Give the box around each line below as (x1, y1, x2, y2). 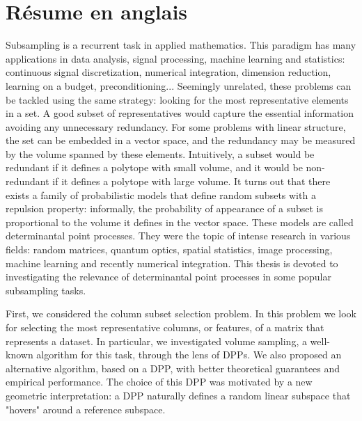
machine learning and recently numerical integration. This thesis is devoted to (6, 255, 338, 270)
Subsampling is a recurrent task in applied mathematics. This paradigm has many (6, 38, 356, 52)
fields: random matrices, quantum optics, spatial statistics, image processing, (6, 242, 333, 257)
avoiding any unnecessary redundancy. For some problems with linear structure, (6, 119, 346, 134)
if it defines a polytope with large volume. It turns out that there (52, 174, 331, 189)
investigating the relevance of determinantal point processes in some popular (6, 269, 331, 284)
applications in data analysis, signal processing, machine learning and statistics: (6, 51, 345, 65)
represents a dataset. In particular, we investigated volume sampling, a (6, 333, 307, 348)
